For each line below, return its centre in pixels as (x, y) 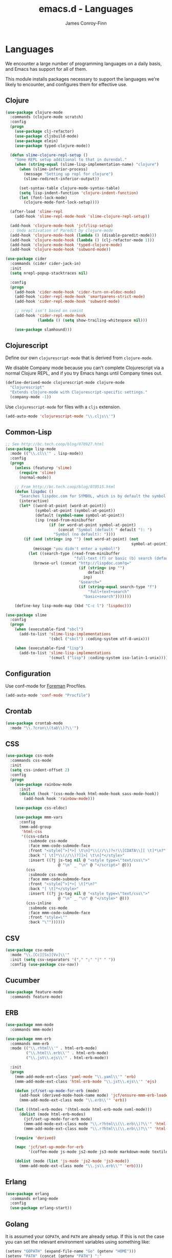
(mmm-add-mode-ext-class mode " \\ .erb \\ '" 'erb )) (73, 1100)
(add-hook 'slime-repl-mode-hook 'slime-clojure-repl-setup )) (82, 217)
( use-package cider (26, 259)
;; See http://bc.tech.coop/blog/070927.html (55, 444)
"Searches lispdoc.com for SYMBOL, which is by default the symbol (92, 496)
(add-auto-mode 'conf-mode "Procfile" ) (48, 695)
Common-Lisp (29, 432)
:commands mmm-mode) (32, 1030)
